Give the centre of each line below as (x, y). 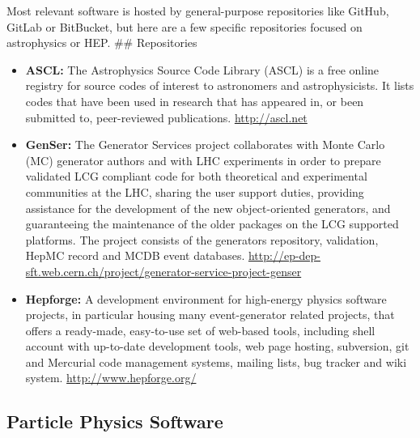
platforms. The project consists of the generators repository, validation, (202, 239)
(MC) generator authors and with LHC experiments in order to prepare (203, 160)
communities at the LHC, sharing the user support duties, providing (195, 191)
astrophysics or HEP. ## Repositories (102, 43)
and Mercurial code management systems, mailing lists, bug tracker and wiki (216, 361)
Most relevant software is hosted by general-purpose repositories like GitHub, (198, 11)
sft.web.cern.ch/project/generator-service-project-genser (163, 271)
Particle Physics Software (115, 421)
